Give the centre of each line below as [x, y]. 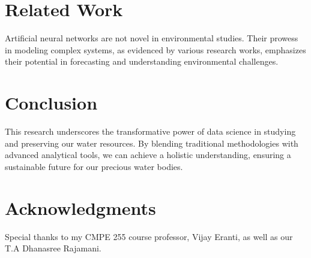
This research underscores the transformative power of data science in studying [150, 131]
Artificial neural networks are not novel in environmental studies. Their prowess [152, 38]
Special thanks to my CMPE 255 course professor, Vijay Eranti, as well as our [149, 236]
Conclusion [51, 103]
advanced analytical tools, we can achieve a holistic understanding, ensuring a [148, 155]
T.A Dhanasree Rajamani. [53, 248]
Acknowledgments [80, 207]
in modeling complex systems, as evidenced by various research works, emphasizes [155, 49]
